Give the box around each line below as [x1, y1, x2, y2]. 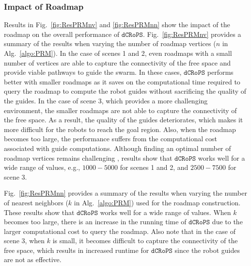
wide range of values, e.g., [4, 162, 80, 172]
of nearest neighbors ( [4, 197, 68, 207]
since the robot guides [174, 245, 240, 255]
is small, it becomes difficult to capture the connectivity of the [52, 235, 238, 246]
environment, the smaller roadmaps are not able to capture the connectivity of [4, 105, 237, 115]
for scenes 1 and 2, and [120, 162, 188, 172]
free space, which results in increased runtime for [4, 245, 149, 255]
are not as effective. [4, 254, 62, 265]
